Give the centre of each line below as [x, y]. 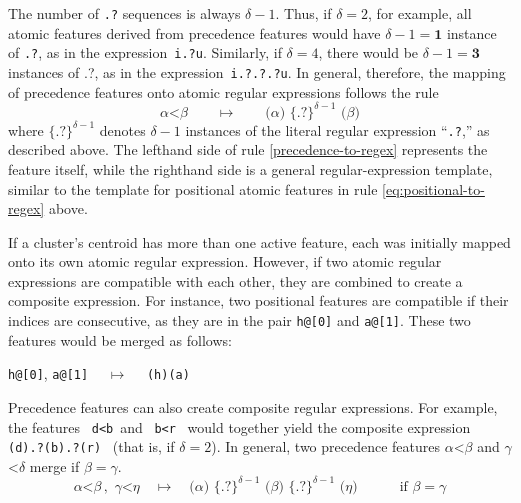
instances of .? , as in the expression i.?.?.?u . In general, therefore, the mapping [257, 71]
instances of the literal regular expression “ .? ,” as [337, 129]
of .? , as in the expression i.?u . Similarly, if [145, 52]
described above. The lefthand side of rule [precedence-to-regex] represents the [248, 149]
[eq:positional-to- [433, 188]
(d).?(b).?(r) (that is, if [91, 446]
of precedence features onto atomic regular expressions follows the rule [223, 91]
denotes [122, 129]
